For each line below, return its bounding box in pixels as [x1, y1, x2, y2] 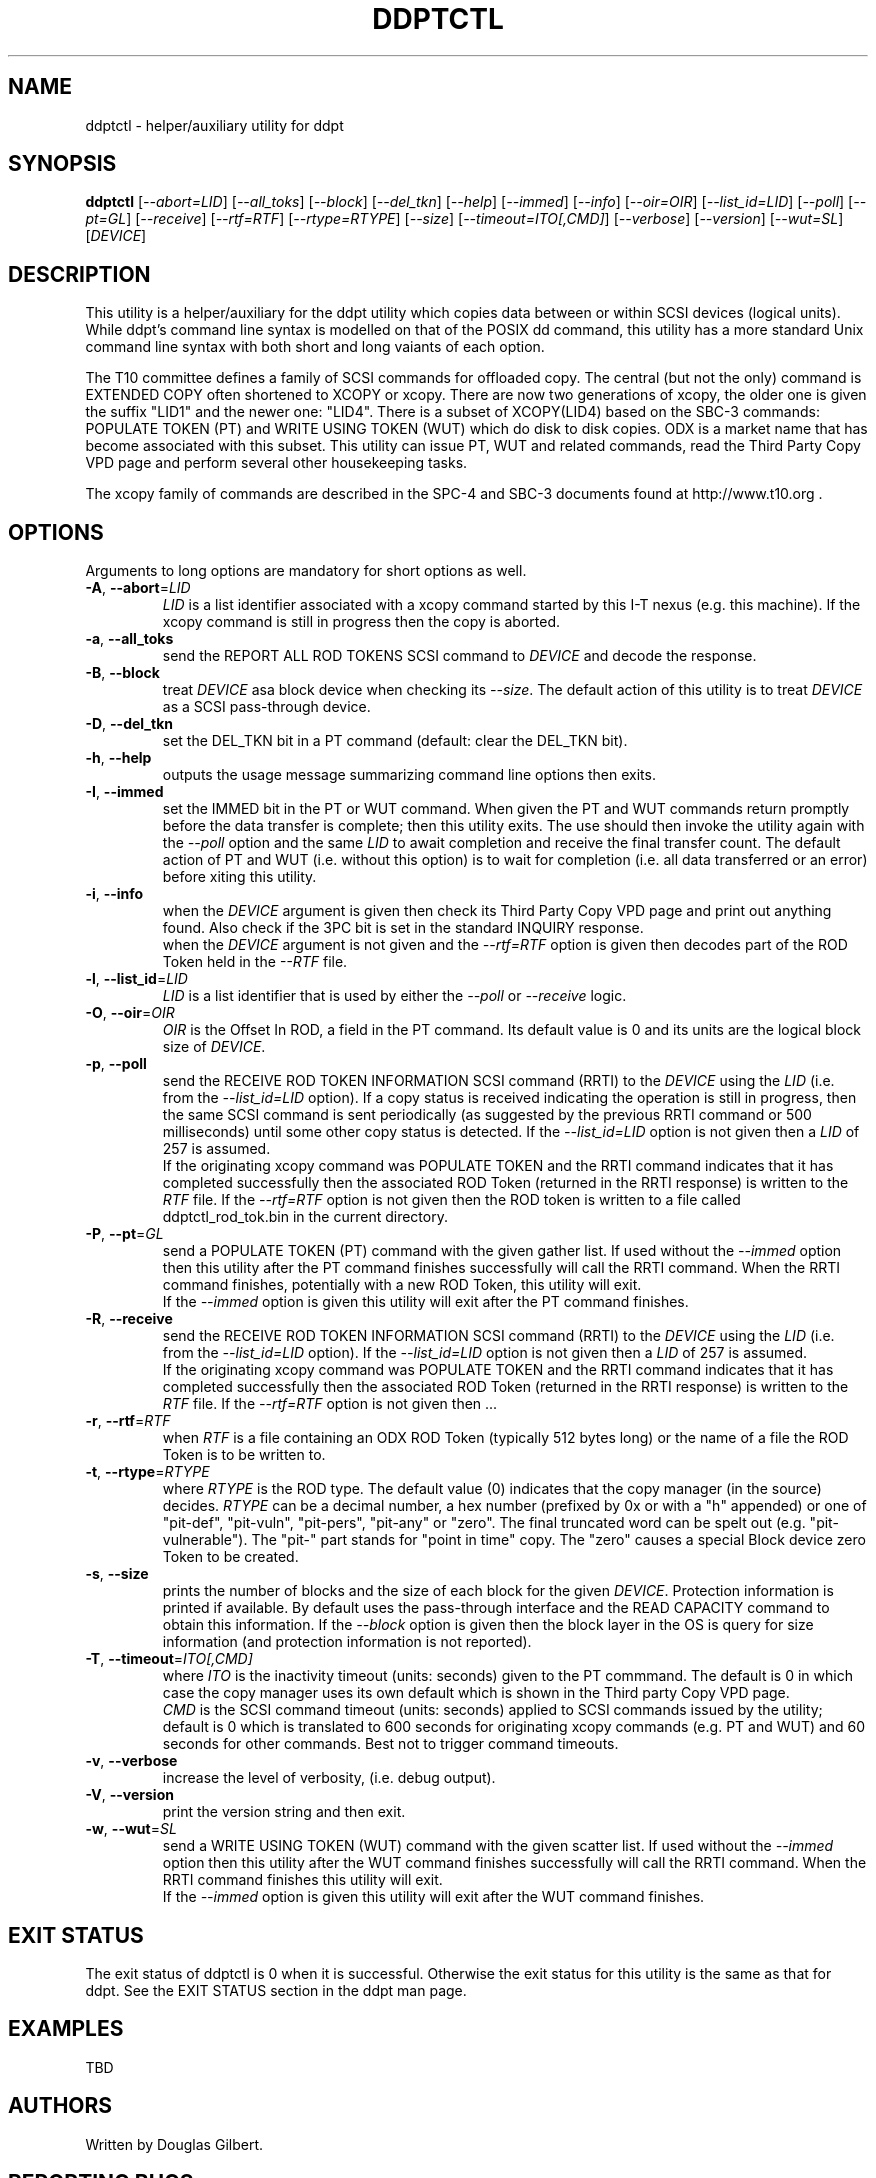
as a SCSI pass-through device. [162, 698, 371, 716]
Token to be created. [162, 1548, 299, 1566]
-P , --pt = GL [85, 1225, 164, 1243]
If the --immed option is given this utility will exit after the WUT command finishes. [162, 1888, 705, 1906]
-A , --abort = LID [85, 579, 191, 597]
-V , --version [85, 1786, 174, 1804]
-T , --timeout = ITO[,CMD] [85, 1650, 253, 1668]
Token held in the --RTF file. [162, 953, 348, 971]
